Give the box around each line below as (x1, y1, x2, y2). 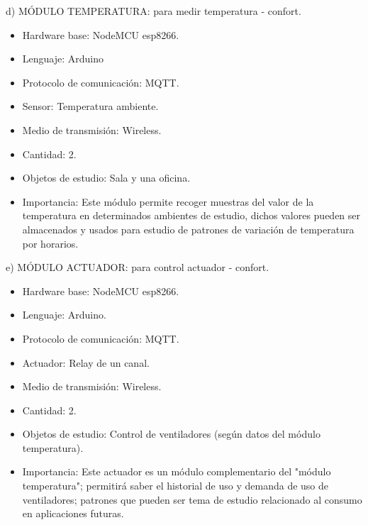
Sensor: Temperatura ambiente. (22, 99, 159, 114)
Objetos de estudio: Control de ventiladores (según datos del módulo (22, 426, 320, 441)
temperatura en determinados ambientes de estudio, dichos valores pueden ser (22, 208, 361, 223)
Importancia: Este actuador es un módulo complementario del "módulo (22, 464, 331, 479)
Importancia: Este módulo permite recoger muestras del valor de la (22, 194, 314, 209)
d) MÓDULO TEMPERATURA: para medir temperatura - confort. (6, 4, 301, 18)
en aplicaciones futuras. (22, 506, 124, 521)
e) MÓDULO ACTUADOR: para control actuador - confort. (6, 260, 269, 275)
